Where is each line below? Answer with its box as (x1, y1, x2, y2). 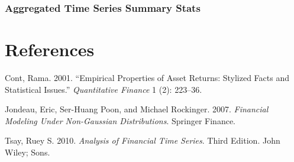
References (5, 37, 95, 61)
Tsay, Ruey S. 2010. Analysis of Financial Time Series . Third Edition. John (5, 134, 280, 147)
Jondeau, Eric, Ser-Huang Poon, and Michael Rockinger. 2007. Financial (5, 103, 269, 115)
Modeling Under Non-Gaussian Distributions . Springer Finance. (5, 114, 235, 127)
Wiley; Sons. (5, 145, 50, 158)
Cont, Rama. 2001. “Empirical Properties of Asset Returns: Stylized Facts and (5, 71, 290, 83)
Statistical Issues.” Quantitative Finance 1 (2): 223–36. (5, 83, 202, 95)
